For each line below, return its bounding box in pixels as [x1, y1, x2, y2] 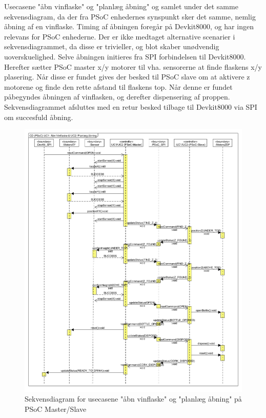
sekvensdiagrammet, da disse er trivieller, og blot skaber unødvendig [4, 41, 219, 52]
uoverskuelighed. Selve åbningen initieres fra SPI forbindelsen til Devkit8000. [4, 51, 246, 62]
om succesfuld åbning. [4, 111, 73, 122]
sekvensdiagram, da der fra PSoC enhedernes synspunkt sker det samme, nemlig [4, 11, 256, 22]
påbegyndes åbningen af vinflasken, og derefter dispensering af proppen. [4, 91, 230, 102]
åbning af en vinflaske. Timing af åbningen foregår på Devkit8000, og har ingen [4, 21, 254, 32]
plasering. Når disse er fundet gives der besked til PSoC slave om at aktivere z [4, 71, 250, 82]
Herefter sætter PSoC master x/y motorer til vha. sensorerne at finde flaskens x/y [4, 61, 262, 72]
